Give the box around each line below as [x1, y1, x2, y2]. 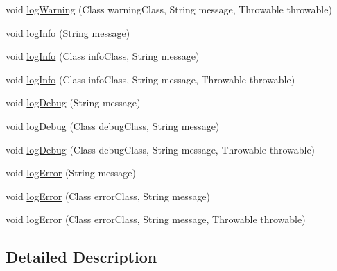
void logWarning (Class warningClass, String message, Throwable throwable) [6, 2, 332, 16]
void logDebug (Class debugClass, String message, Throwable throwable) [6, 142, 316, 156]
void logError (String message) [6, 165, 136, 180]
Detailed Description [6, 246, 157, 268]
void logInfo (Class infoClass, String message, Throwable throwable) [6, 72, 295, 86]
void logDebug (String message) [6, 95, 141, 110]
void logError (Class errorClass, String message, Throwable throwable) [6, 212, 306, 227]
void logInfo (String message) [6, 25, 130, 40]
